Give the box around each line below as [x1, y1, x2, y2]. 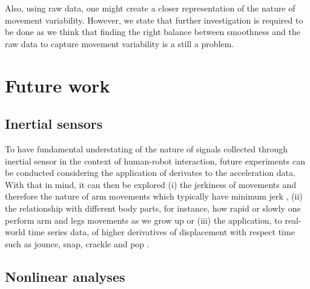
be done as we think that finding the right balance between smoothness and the [5, 25, 301, 38]
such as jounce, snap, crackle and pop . [5, 237, 150, 250]
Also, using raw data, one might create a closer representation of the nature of [5, 2, 295, 14]
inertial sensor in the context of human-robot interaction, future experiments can [5, 154, 305, 167]
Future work [5, 73, 110, 97]
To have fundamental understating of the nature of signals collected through [5, 142, 288, 155]
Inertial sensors [5, 114, 103, 133]
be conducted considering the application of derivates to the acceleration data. [5, 166, 295, 179]
